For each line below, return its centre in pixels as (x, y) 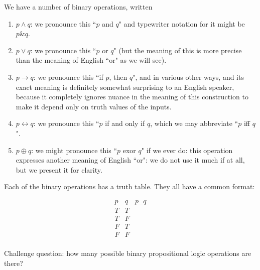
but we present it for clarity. (59, 169)
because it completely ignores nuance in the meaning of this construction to (132, 97)
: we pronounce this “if (68, 77)
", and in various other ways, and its (188, 77)
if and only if (125, 123)
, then (118, 77)
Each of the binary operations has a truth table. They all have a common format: (129, 186)
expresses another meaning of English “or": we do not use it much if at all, (130, 160)
